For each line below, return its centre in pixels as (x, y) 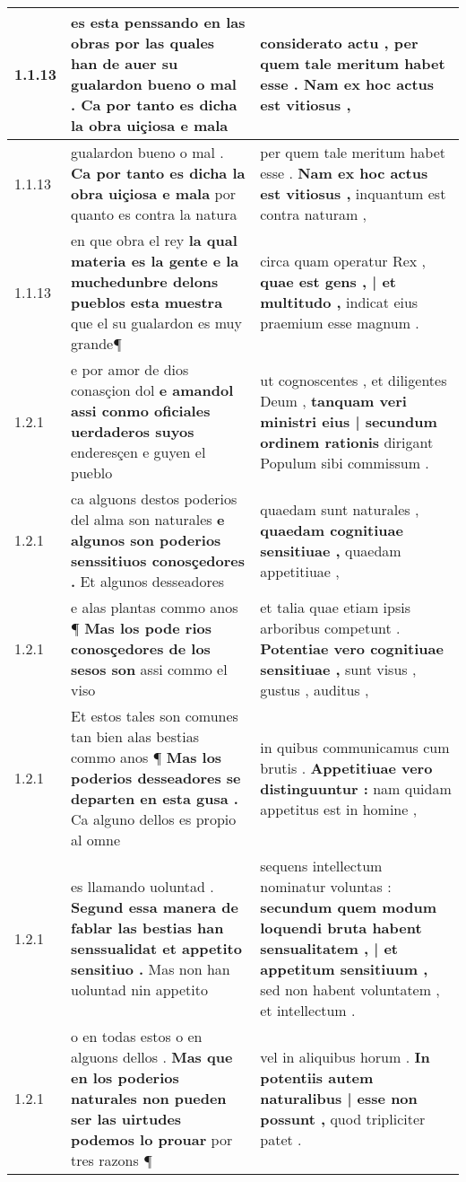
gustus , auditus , (315, 690)
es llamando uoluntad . (142, 886)
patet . (281, 1139)
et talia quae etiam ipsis (335, 607)
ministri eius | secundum (349, 421)
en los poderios (125, 1077)
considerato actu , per (339, 43)
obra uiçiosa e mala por (154, 193)
